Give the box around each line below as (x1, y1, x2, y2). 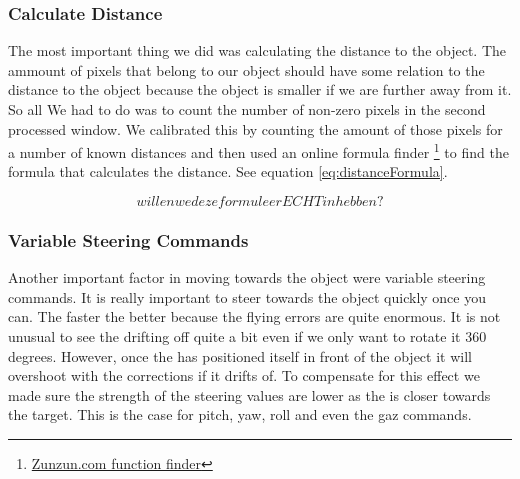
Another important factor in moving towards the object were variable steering (8, 267, 486, 288)
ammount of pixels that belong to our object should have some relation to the (8, 59, 485, 80)
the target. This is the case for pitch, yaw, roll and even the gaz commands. (8, 404, 472, 425)
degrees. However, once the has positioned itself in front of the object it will (8, 345, 472, 366)
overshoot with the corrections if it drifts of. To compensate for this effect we (8, 365, 480, 386)
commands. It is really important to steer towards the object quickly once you (8, 286, 486, 307)
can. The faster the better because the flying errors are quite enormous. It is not (8, 306, 501, 327)
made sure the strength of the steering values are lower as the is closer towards (8, 384, 491, 405)
